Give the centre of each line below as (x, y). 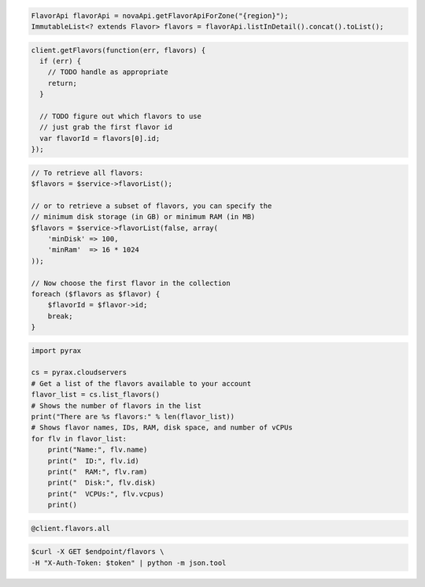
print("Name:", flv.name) (98, 450)
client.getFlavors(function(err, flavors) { (118, 50)
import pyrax (56, 350)
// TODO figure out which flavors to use (121, 116)
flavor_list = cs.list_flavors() (96, 395)
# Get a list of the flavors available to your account (141, 383)
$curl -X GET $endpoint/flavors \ (98, 552)
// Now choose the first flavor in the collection (131, 283)
